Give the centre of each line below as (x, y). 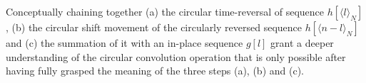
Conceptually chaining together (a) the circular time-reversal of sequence (165, 11)
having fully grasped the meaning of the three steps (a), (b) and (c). (155, 71)
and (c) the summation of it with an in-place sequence (124, 43)
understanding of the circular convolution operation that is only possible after (176, 56)
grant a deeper (302, 43)
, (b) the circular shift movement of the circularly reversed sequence (154, 27)
